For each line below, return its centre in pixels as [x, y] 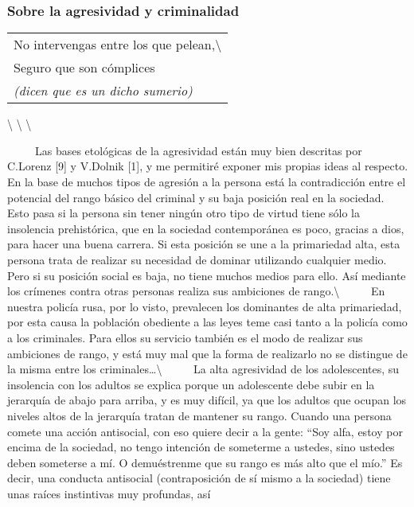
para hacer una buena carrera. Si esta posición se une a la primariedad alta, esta [204, 244]
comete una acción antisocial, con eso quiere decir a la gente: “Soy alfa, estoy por [205, 431]
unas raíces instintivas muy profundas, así [109, 493]
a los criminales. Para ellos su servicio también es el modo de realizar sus [185, 337]
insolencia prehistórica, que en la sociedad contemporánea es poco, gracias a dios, [206, 228]
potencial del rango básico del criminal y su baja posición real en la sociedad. [196, 197]
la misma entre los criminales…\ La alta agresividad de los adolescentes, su [203, 369]
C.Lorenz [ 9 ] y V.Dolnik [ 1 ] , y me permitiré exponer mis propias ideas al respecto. [208, 166]
